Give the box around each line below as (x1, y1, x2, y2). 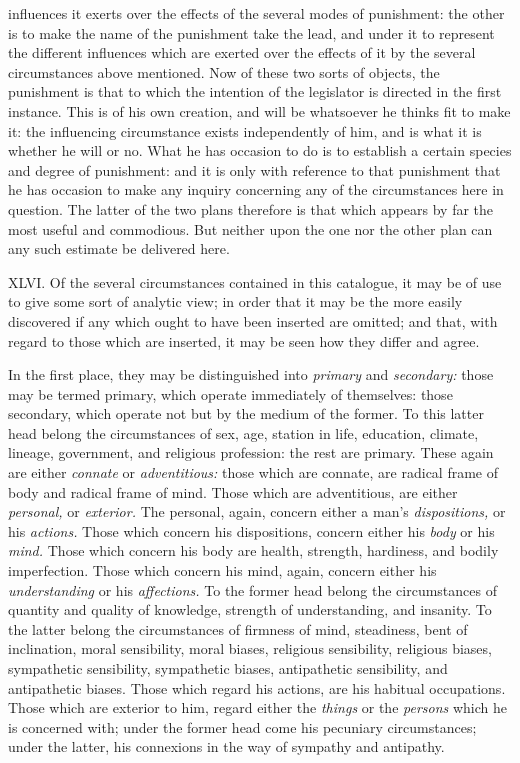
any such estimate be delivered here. (8, 238, 230, 259)
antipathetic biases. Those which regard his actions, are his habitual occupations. (8, 677, 506, 698)
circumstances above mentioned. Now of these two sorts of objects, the (8, 61, 440, 82)
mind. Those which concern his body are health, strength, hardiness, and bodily (8, 540, 499, 561)
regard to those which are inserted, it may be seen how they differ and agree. (8, 330, 480, 351)
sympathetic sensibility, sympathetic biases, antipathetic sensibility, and (8, 658, 448, 678)
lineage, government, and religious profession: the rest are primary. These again (8, 442, 494, 463)
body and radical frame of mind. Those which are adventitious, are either (8, 481, 458, 502)
